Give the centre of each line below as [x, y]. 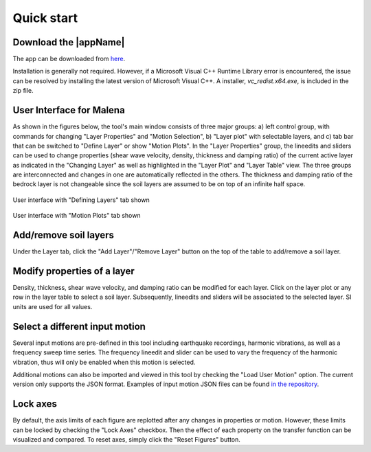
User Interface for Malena [69, 110]
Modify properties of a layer [74, 271]
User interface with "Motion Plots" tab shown [77, 216]
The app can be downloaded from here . [69, 59]
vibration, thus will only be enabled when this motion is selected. [104, 362]
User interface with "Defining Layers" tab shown [81, 200]
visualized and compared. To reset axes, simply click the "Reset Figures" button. [126, 440]
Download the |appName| [69, 42]
